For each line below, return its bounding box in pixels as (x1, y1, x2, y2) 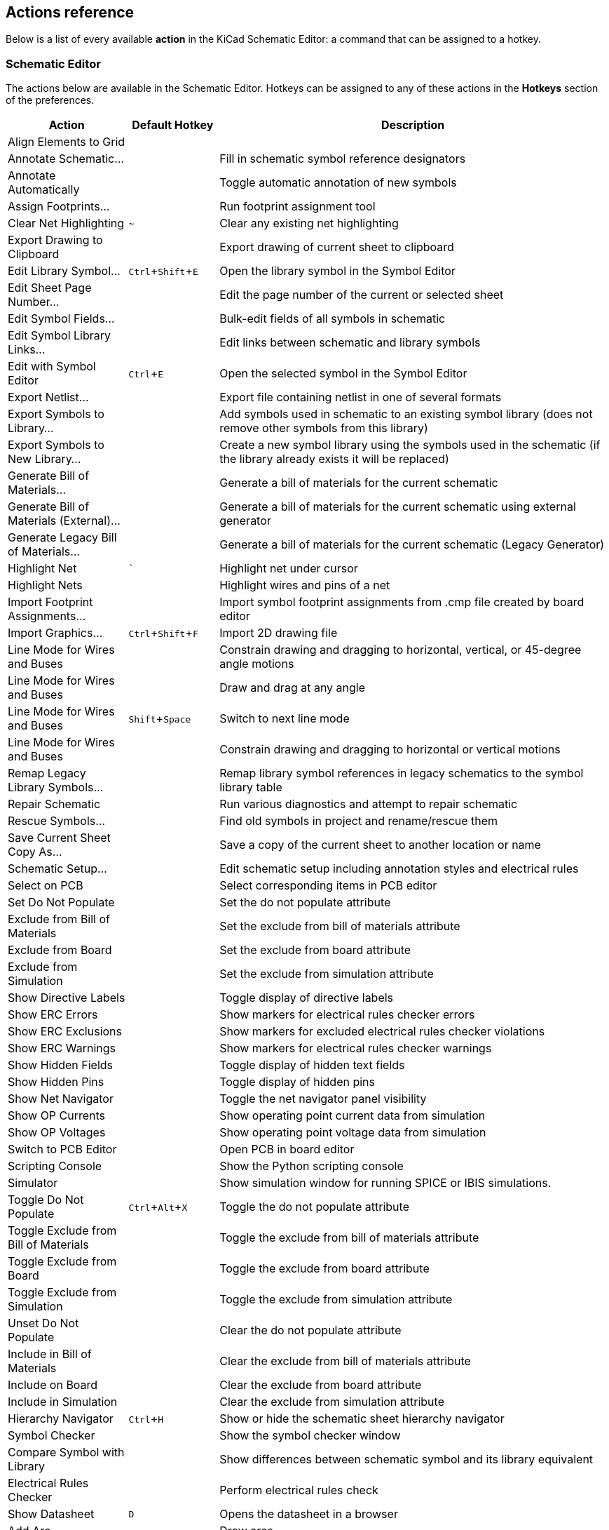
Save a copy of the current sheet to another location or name (219, 838, 541, 852)
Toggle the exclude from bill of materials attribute (219, 1230, 479, 1245)
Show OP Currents (8, 1108, 106, 1123)
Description (381, 118, 445, 133)
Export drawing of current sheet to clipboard (219, 240, 454, 255)
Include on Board (8, 1378, 98, 1393)
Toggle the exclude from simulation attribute (219, 1292, 453, 1307)
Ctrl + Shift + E (128, 264, 198, 279)
